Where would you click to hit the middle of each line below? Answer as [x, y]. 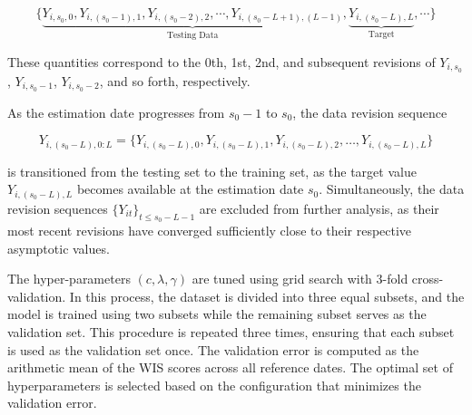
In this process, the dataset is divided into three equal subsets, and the [267, 296]
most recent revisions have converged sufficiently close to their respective [210, 231]
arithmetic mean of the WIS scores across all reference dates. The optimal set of [230, 367]
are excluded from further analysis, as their [319, 208]
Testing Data [192, 36]
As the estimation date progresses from [116, 112]
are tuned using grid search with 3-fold [300, 279]
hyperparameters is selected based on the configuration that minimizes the [214, 385]
